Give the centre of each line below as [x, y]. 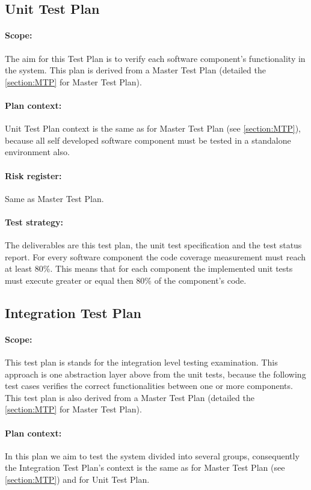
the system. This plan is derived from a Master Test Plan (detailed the [135, 70]
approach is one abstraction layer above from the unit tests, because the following [155, 374]
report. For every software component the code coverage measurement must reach [155, 256]
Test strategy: [34, 222]
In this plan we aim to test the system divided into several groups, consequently [152, 455]
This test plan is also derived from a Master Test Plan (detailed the [130, 397]
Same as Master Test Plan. [54, 198]
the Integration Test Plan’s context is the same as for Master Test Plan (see [145, 467]
